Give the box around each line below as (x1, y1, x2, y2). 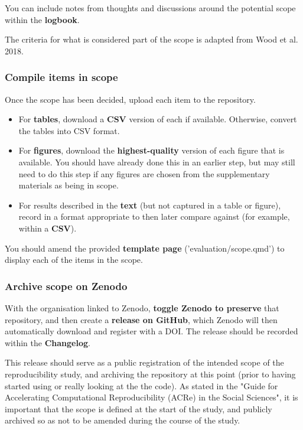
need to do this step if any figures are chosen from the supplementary (18, 167, 270, 180)
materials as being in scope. (18, 179, 119, 191)
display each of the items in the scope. (5, 253, 143, 266)
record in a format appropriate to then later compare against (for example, (18, 210, 290, 223)
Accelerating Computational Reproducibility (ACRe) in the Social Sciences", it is (5, 391, 298, 403)
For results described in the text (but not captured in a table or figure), (18, 198, 281, 211)
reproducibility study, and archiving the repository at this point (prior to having (5, 367, 296, 380)
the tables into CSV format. (18, 124, 120, 136)
